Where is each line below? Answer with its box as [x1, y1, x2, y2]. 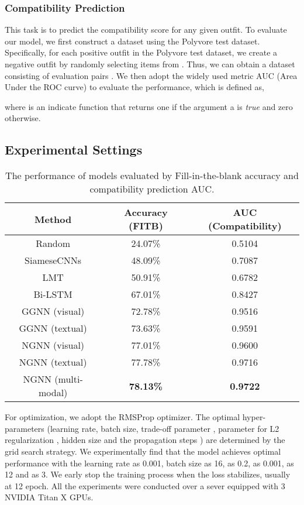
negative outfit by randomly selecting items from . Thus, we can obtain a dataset [5, 58, 295, 70]
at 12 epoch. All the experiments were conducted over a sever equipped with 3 [5, 479, 285, 492]
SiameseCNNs [25, 253, 82, 267]
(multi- [54, 372, 83, 386]
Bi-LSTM [33, 287, 72, 301]
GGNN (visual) [21, 304, 85, 318]
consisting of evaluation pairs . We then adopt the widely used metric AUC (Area [5, 69, 298, 81]
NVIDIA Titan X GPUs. [5, 491, 94, 503]
